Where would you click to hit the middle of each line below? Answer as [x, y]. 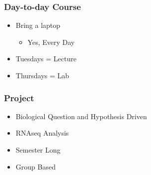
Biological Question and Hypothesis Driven [81, 116]
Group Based [36, 166]
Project [19, 97]
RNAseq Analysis [42, 133]
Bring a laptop [38, 25]
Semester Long [38, 150]
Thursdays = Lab [42, 75]
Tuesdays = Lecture [46, 59]
